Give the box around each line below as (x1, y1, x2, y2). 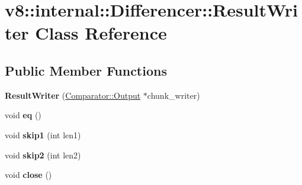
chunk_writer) (147, 89, 200, 101)
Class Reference (35, 21, 167, 45)
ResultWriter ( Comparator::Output (5, 89, 141, 101)
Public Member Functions (5, 61, 167, 79)
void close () (5, 168, 52, 181)
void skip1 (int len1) (5, 128, 81, 141)
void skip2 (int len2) (5, 148, 81, 161)
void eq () (5, 109, 41, 121)
